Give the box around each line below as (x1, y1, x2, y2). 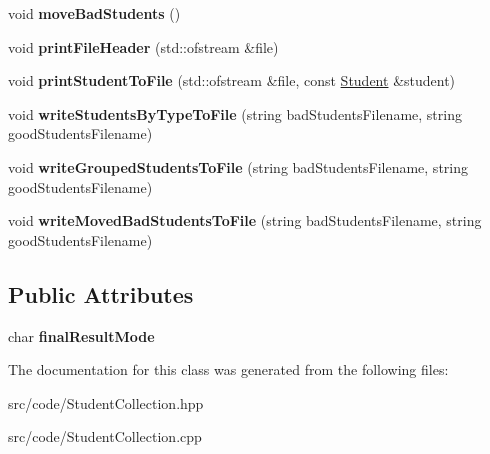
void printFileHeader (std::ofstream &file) (8, 36, 279, 57)
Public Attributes (8, 278, 194, 309)
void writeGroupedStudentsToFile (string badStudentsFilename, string (8, 156, 468, 177)
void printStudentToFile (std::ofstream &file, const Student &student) (8, 70, 456, 91)
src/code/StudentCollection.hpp (8, 392, 204, 413)
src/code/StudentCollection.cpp (8, 426, 202, 447)
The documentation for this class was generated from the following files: (8, 359, 449, 380)
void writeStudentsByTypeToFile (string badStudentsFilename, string (8, 103, 462, 124)
